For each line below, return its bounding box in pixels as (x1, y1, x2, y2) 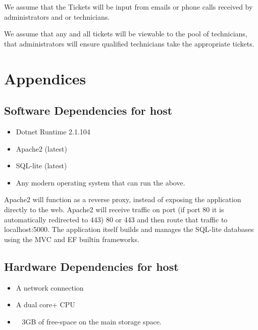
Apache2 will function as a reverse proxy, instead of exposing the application (4, 194, 241, 205)
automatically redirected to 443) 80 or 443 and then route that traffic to (4, 214, 228, 224)
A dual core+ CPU (16, 299, 75, 310)
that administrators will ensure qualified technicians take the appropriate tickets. (4, 38, 254, 49)
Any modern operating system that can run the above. (16, 177, 185, 187)
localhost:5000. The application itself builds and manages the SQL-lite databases (4, 224, 254, 234)
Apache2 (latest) (16, 143, 67, 154)
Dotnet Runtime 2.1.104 (16, 126, 90, 136)
